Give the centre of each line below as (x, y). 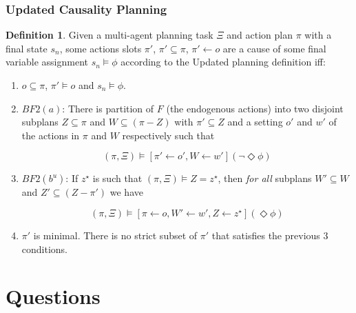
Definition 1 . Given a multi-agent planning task (109, 35)
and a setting (255, 122)
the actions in (51, 135)
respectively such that (168, 135)
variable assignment (47, 62)
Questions (53, 296)
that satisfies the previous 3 (270, 235)
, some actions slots (101, 48)
